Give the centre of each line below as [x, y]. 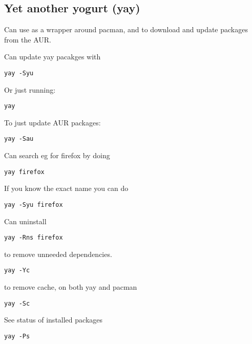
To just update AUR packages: [52, 122]
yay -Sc [17, 303]
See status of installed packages [54, 320]
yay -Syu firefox [34, 205]
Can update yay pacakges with [52, 57]
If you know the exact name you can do [66, 188]
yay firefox [24, 172]
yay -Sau [19, 139]
